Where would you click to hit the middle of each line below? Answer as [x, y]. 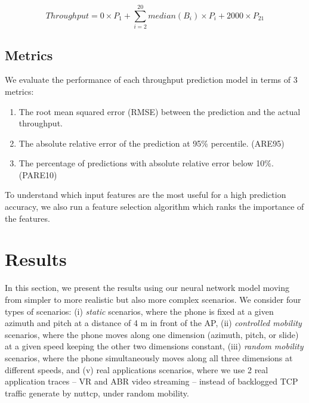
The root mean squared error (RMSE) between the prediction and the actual [160, 111]
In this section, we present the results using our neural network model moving [147, 288]
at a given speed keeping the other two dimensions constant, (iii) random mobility [154, 346]
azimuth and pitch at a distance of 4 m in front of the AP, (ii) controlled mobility [153, 323]
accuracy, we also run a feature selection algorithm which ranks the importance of [154, 207]
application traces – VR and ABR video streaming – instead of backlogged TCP [152, 381]
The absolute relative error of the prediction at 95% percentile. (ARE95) [152, 143]
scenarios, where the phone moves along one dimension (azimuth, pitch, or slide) [152, 334]
